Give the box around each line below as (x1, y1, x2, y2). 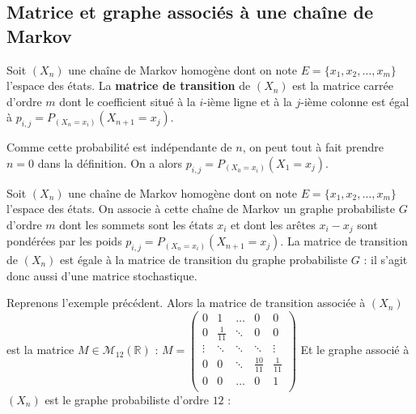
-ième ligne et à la (203, 92, 292, 109)
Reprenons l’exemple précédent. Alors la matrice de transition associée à (6, 294, 366, 311)
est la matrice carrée (292, 77, 393, 94)
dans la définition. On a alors (37, 154, 183, 171)
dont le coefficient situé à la (59, 92, 196, 109)
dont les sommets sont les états (59, 216, 214, 233)
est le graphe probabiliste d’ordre (45, 391, 209, 408)
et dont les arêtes (230, 216, 316, 233)
